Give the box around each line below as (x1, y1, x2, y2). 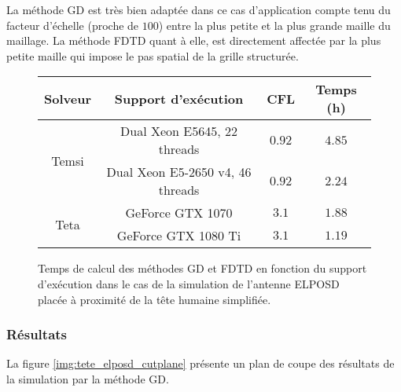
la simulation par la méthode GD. (6, 370, 169, 387)
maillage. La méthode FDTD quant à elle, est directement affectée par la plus (6, 32, 381, 49)
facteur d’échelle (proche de (6, 16, 139, 33)
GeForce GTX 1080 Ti (116, 226, 241, 245)
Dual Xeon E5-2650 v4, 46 (106, 163, 252, 181)
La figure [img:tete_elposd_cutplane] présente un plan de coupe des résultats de (6, 355, 395, 372)
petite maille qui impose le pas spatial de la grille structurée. (6, 47, 299, 64)
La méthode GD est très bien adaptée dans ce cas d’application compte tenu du (6, 2, 391, 17)
